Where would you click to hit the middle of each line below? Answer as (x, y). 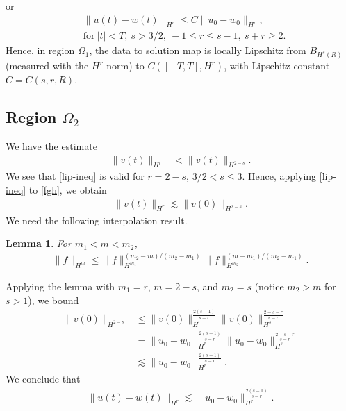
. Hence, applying (279, 176)
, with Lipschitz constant (277, 66)
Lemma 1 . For (39, 243)
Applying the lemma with (60, 286)
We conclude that (43, 379)
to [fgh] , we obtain (68, 190)
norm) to (125, 66)
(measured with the (47, 66)
